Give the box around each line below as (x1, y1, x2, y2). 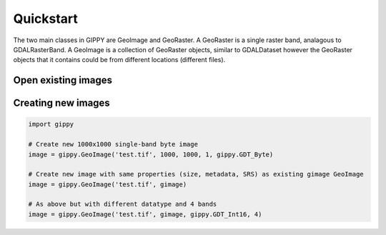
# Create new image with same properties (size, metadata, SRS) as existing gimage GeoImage (28, 170, 364, 179)
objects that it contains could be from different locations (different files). (13, 56, 226, 64)
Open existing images (13, 74, 112, 86)
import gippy (28, 120, 74, 129)
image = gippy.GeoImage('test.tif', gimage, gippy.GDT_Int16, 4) (28, 210, 262, 218)
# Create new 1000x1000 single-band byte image (28, 140, 198, 149)
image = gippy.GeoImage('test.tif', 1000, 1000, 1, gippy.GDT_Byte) (28, 150, 274, 159)
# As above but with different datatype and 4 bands (28, 200, 217, 209)
